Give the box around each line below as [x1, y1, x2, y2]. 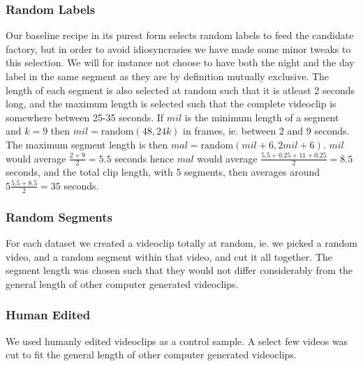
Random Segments [6, 208, 112, 225]
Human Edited [6, 306, 91, 323]
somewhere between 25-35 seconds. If [6, 109, 164, 124]
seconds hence [114, 151, 175, 165]
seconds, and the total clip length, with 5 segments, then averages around [6, 165, 320, 179]
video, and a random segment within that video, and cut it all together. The [6, 249, 333, 264]
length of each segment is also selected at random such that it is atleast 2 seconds [6, 82, 355, 97]
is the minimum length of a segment [184, 109, 339, 124]
